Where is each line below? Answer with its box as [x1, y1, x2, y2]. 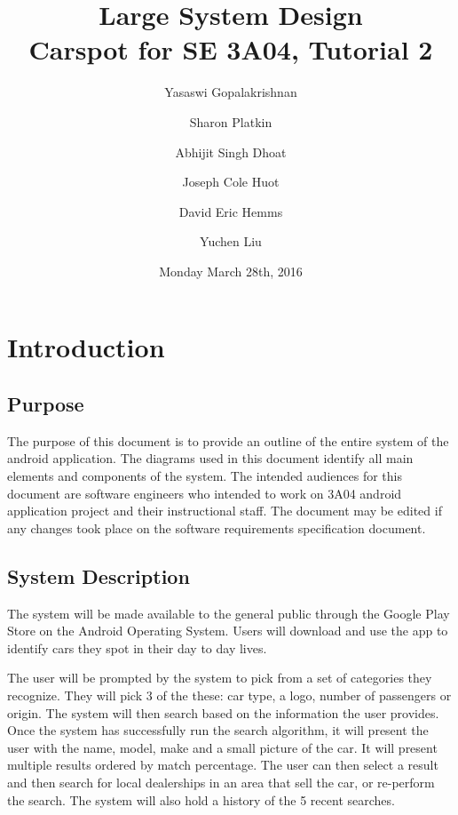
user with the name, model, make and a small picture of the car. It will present [7, 738, 438, 756]
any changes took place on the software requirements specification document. [7, 518, 426, 537]
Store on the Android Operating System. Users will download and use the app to [7, 621, 448, 640]
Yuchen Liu [200, 232, 262, 251]
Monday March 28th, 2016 [159, 261, 303, 280]
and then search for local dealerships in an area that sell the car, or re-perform [7, 772, 435, 791]
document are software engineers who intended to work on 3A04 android [7, 483, 402, 502]
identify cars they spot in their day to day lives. [7, 638, 267, 657]
